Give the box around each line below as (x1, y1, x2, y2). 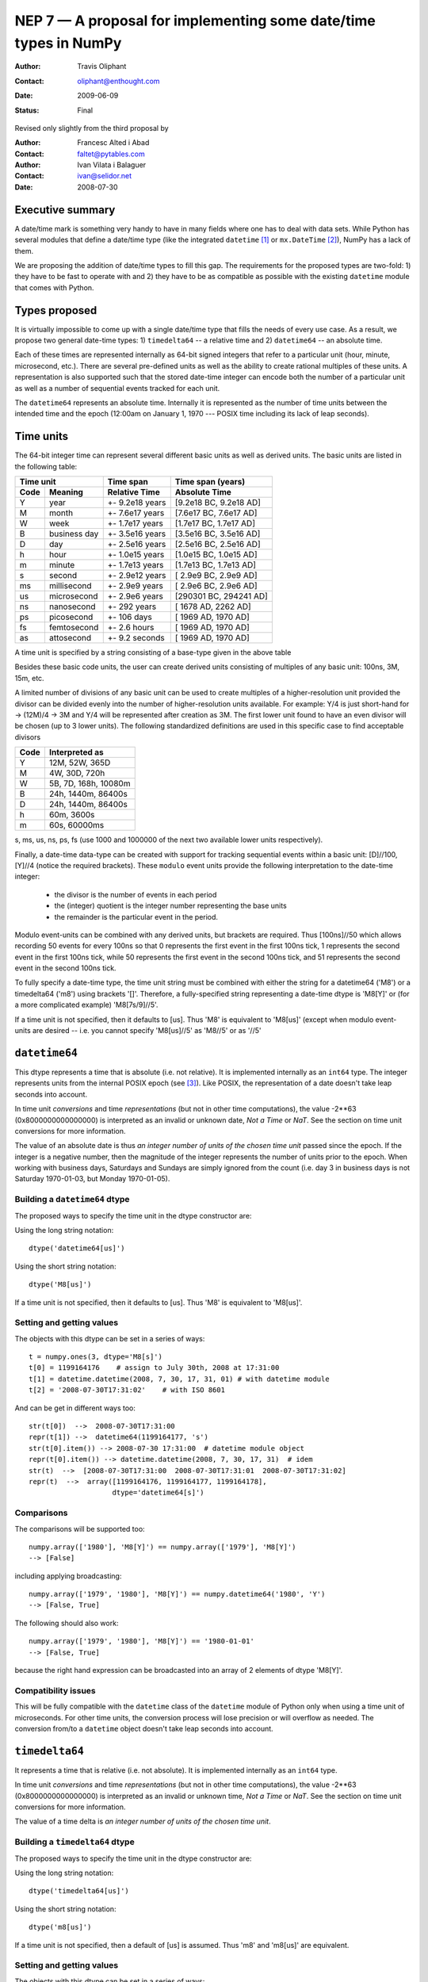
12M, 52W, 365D (48, 757, 111, 768)
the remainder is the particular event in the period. (54, 912, 218, 921)
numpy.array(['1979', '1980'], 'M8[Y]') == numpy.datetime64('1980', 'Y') (29, 1590, 326, 1599)
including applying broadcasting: (14, 1571, 122, 1581)
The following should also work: (14, 1618, 119, 1628)
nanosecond (48, 601, 96, 612)
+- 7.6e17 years (107, 507, 165, 518)
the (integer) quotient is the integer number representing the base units (54, 901, 287, 911)
